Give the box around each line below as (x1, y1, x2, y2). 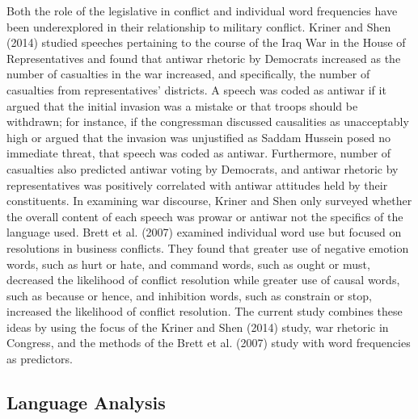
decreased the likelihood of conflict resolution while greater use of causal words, (6, 271, 400, 288)
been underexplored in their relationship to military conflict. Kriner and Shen (6, 18, 391, 35)
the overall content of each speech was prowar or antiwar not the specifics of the (6, 207, 403, 224)
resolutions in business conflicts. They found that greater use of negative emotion (6, 239, 409, 256)
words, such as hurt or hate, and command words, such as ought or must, (6, 255, 370, 272)
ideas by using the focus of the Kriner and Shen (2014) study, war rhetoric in (6, 318, 389, 335)
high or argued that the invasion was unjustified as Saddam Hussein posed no (6, 128, 391, 145)
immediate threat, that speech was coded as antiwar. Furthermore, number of (6, 145, 391, 161)
